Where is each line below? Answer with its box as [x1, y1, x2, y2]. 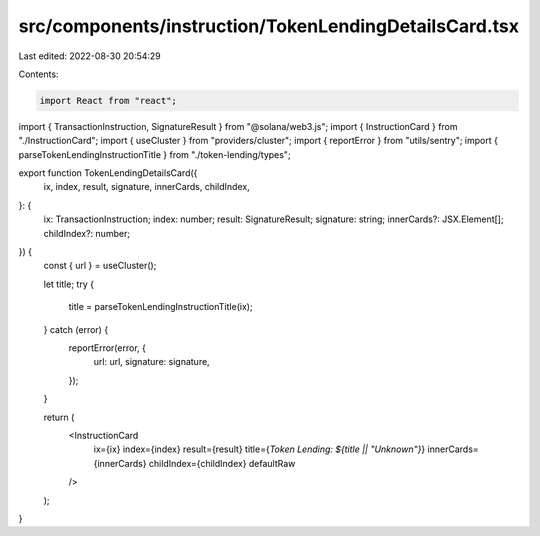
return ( [43, 411, 75, 423]
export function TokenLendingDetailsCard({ [18, 167, 198, 179]
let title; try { [43, 278, 95, 290]
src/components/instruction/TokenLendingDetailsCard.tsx [18, 15, 520, 37]
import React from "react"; [39, 95, 177, 106]
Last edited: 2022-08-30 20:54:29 [18, 50, 162, 62]
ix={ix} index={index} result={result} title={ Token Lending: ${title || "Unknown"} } [93, 443, 426, 455]
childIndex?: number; [43, 227, 130, 239]
